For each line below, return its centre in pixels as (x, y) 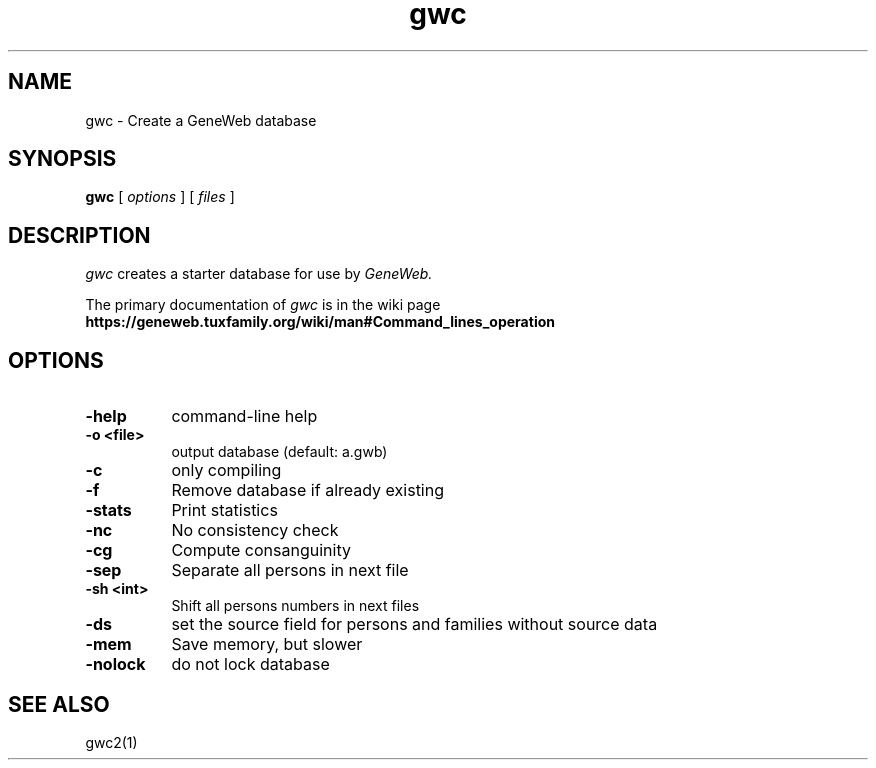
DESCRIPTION (79, 235)
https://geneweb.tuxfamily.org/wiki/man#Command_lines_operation (320, 322)
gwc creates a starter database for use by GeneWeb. (259, 274)
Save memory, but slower (267, 644)
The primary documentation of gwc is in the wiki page (263, 305)
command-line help (244, 416)
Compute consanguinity (261, 550)
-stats (108, 510)
